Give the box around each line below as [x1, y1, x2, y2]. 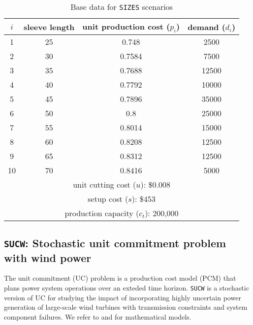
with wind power [4, 250, 92, 265]
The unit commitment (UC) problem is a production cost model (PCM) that [4, 273, 236, 283]
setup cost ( [88, 193, 128, 205]
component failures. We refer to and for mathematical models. [4, 311, 191, 322]
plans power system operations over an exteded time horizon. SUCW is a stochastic [4, 282, 249, 292]
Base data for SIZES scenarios [70, 1, 173, 12]
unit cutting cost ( [73, 179, 136, 191]
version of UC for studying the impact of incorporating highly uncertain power [4, 292, 241, 302]
